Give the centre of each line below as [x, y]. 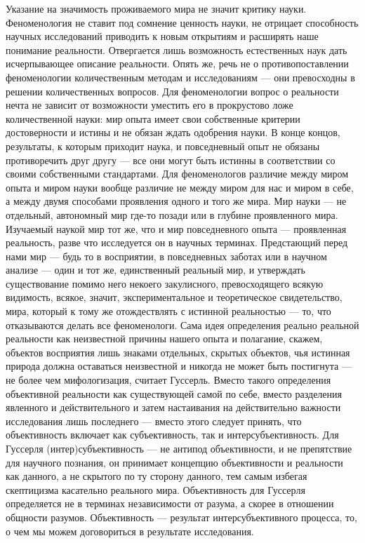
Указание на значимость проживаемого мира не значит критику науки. [156, 8]
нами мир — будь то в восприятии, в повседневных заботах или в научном [166, 256]
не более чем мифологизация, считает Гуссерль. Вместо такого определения [168, 380]
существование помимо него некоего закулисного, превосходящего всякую [165, 283]
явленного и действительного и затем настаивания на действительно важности [173, 407]
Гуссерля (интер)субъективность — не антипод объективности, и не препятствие [179, 448]
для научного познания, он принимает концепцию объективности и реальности [174, 462]
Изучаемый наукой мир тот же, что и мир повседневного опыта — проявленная [176, 228]
